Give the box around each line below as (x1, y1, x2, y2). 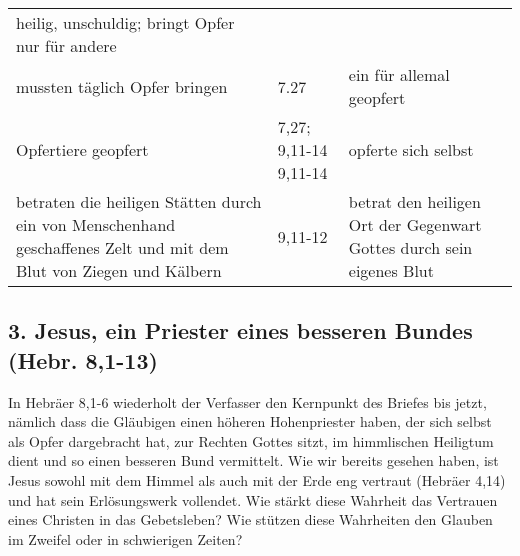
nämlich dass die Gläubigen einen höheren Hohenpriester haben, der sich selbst (8, 411, 492, 432)
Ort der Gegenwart (348, 213, 482, 236)
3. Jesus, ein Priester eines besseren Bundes (8, 315, 473, 346)
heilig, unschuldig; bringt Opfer (16, 11, 235, 34)
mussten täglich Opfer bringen (16, 74, 228, 98)
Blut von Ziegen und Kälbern (16, 259, 222, 282)
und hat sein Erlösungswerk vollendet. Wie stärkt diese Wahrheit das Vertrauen (8, 489, 498, 510)
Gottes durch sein (348, 236, 473, 259)
